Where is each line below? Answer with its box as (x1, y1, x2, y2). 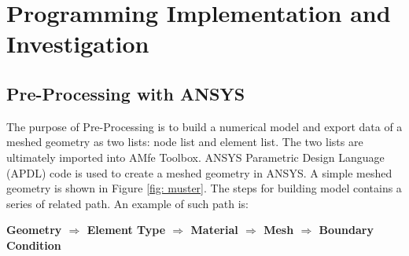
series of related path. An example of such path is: (6, 195, 249, 211)
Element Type (87, 221, 166, 238)
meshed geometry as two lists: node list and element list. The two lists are (6, 133, 363, 150)
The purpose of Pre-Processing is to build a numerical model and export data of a (6, 118, 403, 134)
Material (190, 221, 238, 238)
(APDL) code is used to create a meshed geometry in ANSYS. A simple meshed (6, 164, 392, 181)
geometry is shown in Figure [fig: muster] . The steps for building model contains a (6, 180, 402, 196)
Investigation (6, 27, 149, 60)
